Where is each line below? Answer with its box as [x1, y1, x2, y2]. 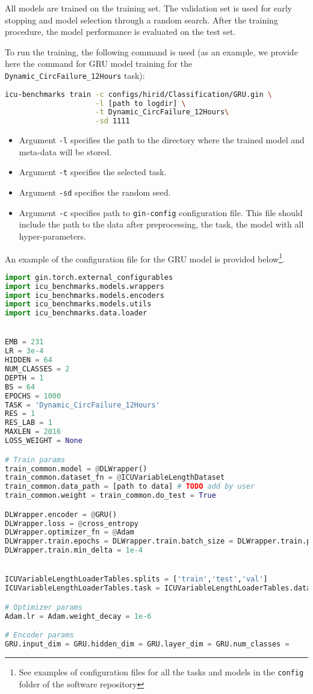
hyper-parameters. [19, 229, 86, 242]
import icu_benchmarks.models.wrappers [5, 282, 164, 291]
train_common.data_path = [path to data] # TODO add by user [5, 482, 255, 491]
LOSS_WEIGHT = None [5, 436, 82, 445]
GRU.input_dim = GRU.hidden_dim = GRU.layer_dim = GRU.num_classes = [5, 640, 290, 649]
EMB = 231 [5, 338, 44, 347]
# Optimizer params [5, 603, 82, 612]
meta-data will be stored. [19, 145, 112, 158]
